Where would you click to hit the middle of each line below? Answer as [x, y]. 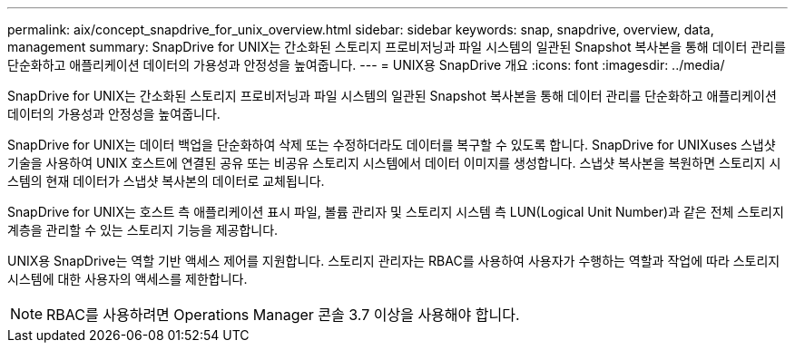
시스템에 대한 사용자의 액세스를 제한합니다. [128, 279]
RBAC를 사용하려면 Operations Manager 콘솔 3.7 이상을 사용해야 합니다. [283, 315]
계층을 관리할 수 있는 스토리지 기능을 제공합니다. [143, 230]
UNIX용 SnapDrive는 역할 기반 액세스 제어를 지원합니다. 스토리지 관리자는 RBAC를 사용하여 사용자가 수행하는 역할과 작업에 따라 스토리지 [394, 261]
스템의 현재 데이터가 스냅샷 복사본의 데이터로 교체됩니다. [166, 181]
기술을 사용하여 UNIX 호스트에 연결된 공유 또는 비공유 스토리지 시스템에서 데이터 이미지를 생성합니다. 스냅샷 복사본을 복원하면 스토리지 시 [394, 163]
